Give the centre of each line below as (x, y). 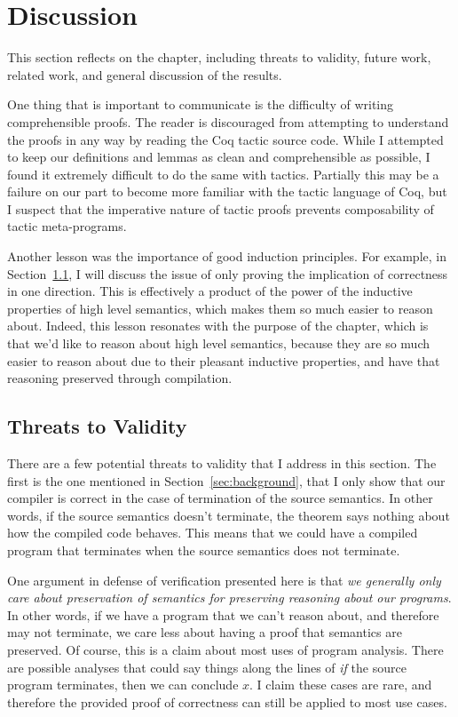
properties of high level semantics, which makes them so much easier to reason (220, 308)
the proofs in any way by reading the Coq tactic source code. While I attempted (225, 139)
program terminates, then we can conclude (123, 685)
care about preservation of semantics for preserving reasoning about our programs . (229, 597)
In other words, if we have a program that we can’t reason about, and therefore (223, 614)
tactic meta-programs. (67, 226)
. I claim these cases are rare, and (341, 685)
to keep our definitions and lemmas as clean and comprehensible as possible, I (219, 157)
